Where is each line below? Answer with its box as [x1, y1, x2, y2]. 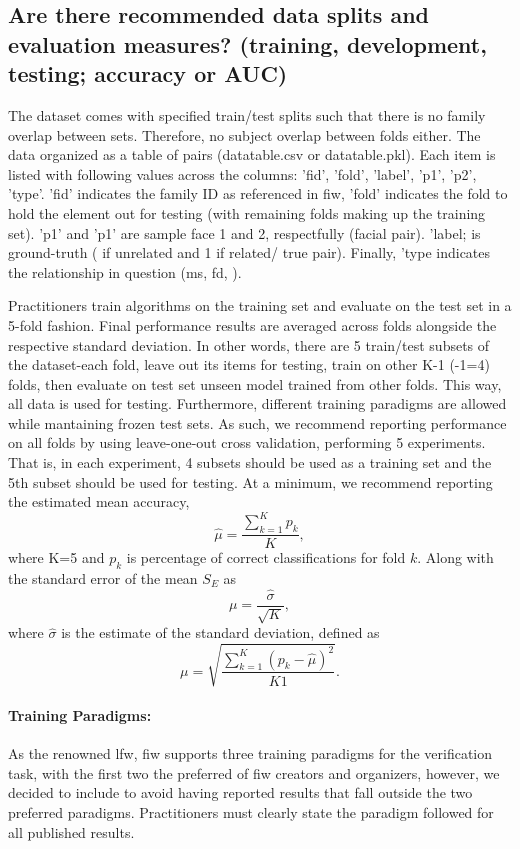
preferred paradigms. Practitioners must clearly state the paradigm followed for [8, 801, 494, 822]
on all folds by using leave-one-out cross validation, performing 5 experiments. [8, 432, 486, 453]
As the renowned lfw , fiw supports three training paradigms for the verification [8, 743, 493, 764]
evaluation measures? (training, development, [8, 28, 487, 59]
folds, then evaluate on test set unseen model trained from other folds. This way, [8, 373, 502, 394]
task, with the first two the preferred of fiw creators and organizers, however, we [8, 762, 500, 783]
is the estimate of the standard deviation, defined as [61, 622, 380, 643]
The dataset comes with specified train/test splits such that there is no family [8, 104, 486, 125]
